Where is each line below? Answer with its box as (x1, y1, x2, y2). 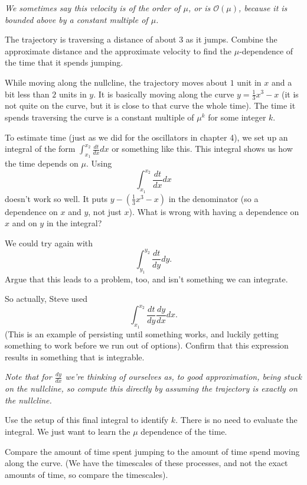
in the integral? (46, 217, 102, 229)
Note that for (5, 370, 52, 383)
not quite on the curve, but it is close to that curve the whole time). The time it (5, 99, 296, 112)
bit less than (5, 87, 50, 100)
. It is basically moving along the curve (93, 87, 234, 100)
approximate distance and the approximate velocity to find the (5, 44, 232, 57)
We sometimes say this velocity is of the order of (5, 2, 181, 14)
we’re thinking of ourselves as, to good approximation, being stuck (65, 370, 302, 383)
